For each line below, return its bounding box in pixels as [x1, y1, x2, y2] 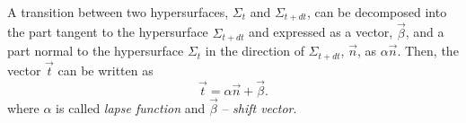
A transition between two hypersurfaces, [7, 3, 229, 21]
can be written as [57, 60, 154, 79]
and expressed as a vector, [249, 22, 393, 41]
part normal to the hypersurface [7, 41, 184, 60]
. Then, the [397, 41, 459, 60]
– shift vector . [222, 98, 297, 117]
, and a [405, 22, 444, 41]
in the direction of [205, 41, 304, 60]
